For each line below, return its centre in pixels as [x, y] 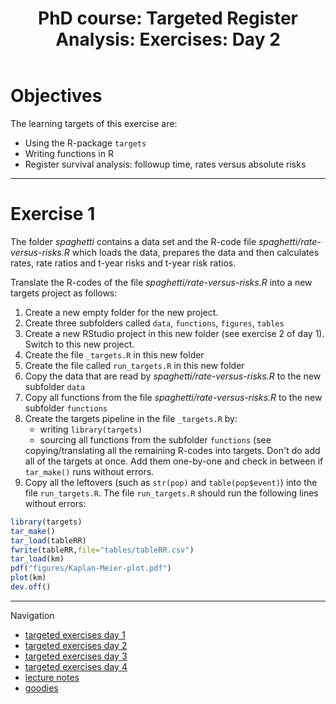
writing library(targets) [91, 429]
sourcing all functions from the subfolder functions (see [155, 439]
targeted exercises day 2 [76, 645]
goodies [41, 688]
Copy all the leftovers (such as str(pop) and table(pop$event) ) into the [171, 482]
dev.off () [31, 587]
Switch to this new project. [79, 344]
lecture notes [52, 677]
